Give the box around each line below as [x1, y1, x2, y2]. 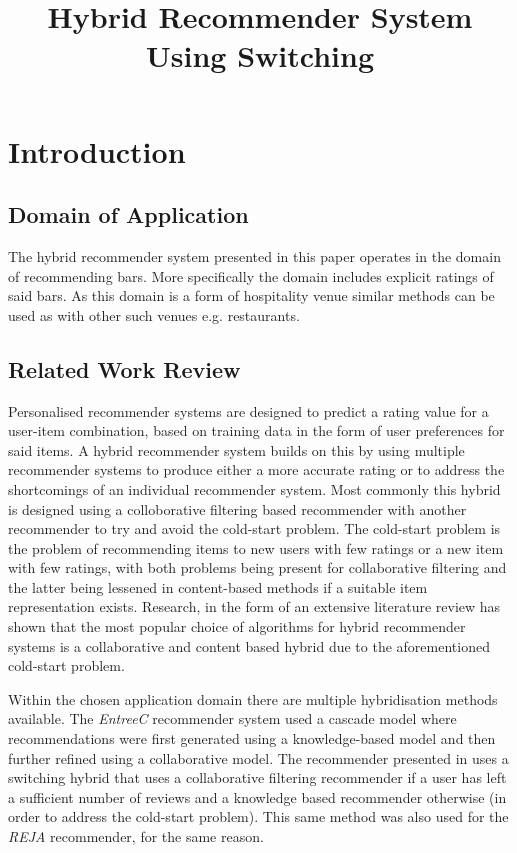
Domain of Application [8, 199, 249, 230]
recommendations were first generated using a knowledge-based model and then [8, 728, 496, 749]
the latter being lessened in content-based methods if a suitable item [8, 576, 428, 597]
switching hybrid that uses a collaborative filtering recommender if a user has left [8, 767, 507, 788]
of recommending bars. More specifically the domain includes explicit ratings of [8, 265, 494, 286]
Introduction [8, 130, 186, 171]
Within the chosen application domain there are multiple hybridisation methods [8, 688, 498, 709]
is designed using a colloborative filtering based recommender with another [8, 498, 467, 519]
